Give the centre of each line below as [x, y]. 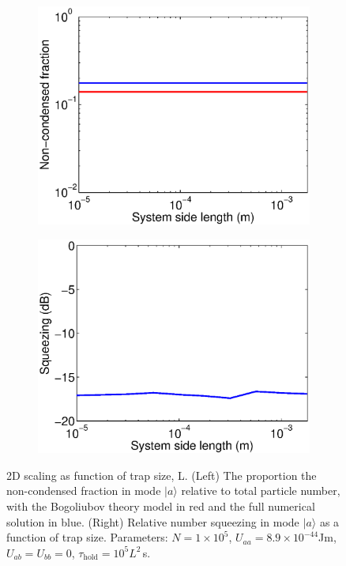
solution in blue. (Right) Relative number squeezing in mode [153, 521]
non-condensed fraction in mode [84, 491]
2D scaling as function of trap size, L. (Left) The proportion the [162, 475]
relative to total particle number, [261, 491]
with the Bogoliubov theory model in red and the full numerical [161, 506]
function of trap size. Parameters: [87, 537]
